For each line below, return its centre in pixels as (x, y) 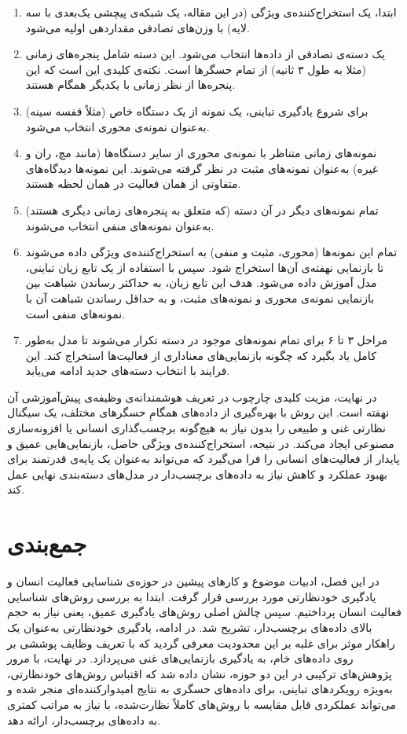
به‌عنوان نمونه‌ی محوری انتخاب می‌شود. (117, 126)
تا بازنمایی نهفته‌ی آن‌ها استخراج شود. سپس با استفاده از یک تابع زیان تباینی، (205, 267)
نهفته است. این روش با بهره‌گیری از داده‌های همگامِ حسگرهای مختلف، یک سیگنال (198, 412)
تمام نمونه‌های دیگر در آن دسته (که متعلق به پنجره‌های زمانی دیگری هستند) (202, 209)
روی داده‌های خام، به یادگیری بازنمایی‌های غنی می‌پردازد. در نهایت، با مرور (180, 658)
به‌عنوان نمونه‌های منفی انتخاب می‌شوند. (120, 225)
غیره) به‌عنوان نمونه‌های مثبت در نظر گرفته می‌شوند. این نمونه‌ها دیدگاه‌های (202, 168)
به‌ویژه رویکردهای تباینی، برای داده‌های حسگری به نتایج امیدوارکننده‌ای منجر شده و (200, 689)
